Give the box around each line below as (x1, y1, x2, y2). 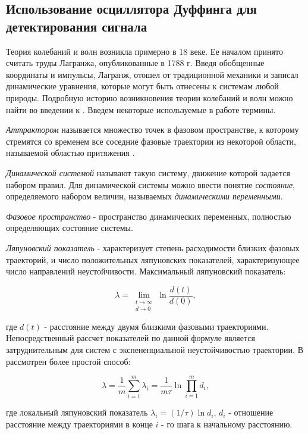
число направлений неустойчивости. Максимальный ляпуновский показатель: (6, 265, 286, 277)
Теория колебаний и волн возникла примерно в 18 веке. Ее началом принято (6, 45, 283, 57)
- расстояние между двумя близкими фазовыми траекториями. (44, 320, 269, 332)
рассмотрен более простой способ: (6, 355, 131, 367)
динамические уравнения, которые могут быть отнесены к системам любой (6, 80, 279, 92)
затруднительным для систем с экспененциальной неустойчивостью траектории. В (6, 344, 303, 355)
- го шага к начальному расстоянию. (161, 417, 293, 430)
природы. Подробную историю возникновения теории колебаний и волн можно (6, 91, 293, 104)
